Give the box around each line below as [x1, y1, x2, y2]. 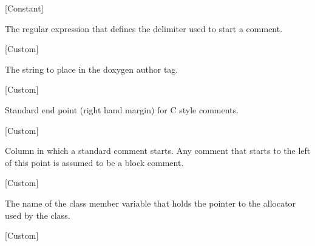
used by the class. [5, 208, 70, 221]
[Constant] [5, 2, 44, 14]
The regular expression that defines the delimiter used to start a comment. [5, 22, 283, 35]
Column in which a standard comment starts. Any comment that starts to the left [5, 144, 311, 157]
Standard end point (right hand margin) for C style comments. [5, 103, 239, 116]
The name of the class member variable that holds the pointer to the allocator [5, 196, 296, 209]
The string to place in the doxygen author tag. [5, 62, 178, 75]
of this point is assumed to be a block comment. [5, 156, 184, 168]
